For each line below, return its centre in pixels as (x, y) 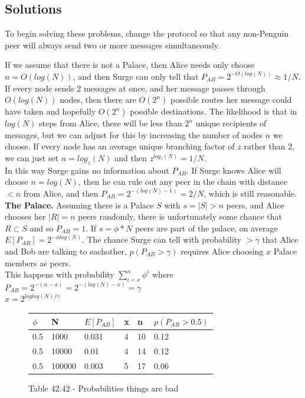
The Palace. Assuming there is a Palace (79, 205)
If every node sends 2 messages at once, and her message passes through (135, 88)
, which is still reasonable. (250, 193)
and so (42, 228)
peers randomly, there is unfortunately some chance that (180, 216)
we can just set (32, 157)
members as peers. (38, 262)
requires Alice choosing (222, 251)
